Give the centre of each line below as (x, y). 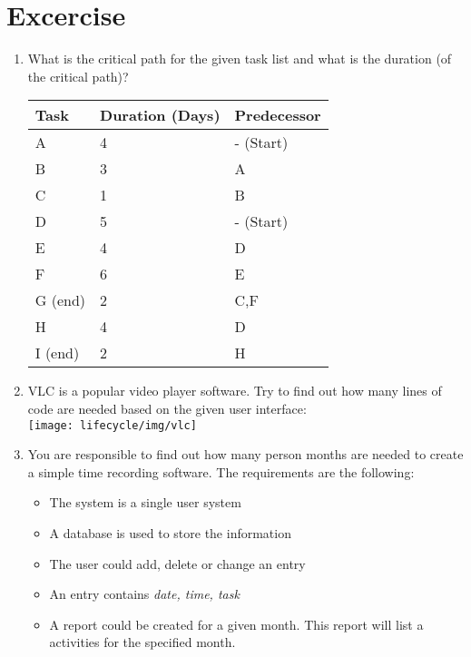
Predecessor (278, 115)
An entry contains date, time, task (144, 594)
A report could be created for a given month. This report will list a (236, 624)
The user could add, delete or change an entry (177, 563)
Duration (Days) (160, 115)
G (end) (60, 300)
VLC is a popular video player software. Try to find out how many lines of (235, 391)
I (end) (57, 353)
